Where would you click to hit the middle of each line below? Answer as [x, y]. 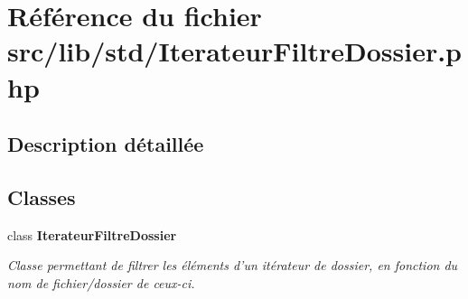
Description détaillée [106, 144]
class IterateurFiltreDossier [92, 234]
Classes [42, 196]
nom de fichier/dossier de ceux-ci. [101, 282]
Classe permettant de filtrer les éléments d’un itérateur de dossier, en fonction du [233, 265]
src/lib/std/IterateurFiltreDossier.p [234, 51]
